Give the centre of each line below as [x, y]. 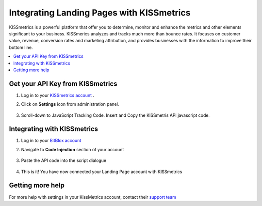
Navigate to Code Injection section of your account [73, 149]
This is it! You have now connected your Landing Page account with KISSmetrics [102, 172]
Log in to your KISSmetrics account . [58, 95]
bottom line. [21, 47]
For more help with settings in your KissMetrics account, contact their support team [93, 197]
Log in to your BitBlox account [51, 141]
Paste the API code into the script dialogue [64, 160]
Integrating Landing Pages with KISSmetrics [100, 13]
